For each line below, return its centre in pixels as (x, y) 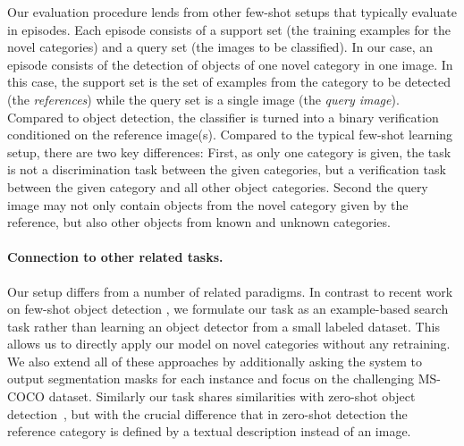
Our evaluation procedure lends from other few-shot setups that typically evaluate (232, 12)
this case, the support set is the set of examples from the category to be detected (229, 82)
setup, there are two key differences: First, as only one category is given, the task (229, 151)
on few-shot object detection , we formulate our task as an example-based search (228, 309)
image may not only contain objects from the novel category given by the (208, 204)
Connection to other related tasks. (115, 257)
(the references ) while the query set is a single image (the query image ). (203, 99)
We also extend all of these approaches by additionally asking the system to (215, 361)
